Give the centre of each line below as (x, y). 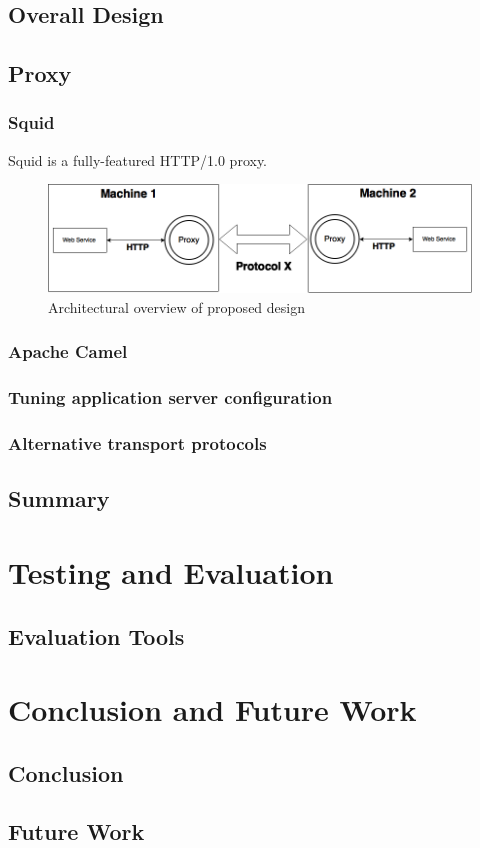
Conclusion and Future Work (212, 709)
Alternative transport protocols (137, 443)
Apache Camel (68, 351)
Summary (59, 498)
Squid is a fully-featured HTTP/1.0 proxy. (138, 159)
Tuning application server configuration (170, 397)
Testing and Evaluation (171, 571)
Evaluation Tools (96, 635)
